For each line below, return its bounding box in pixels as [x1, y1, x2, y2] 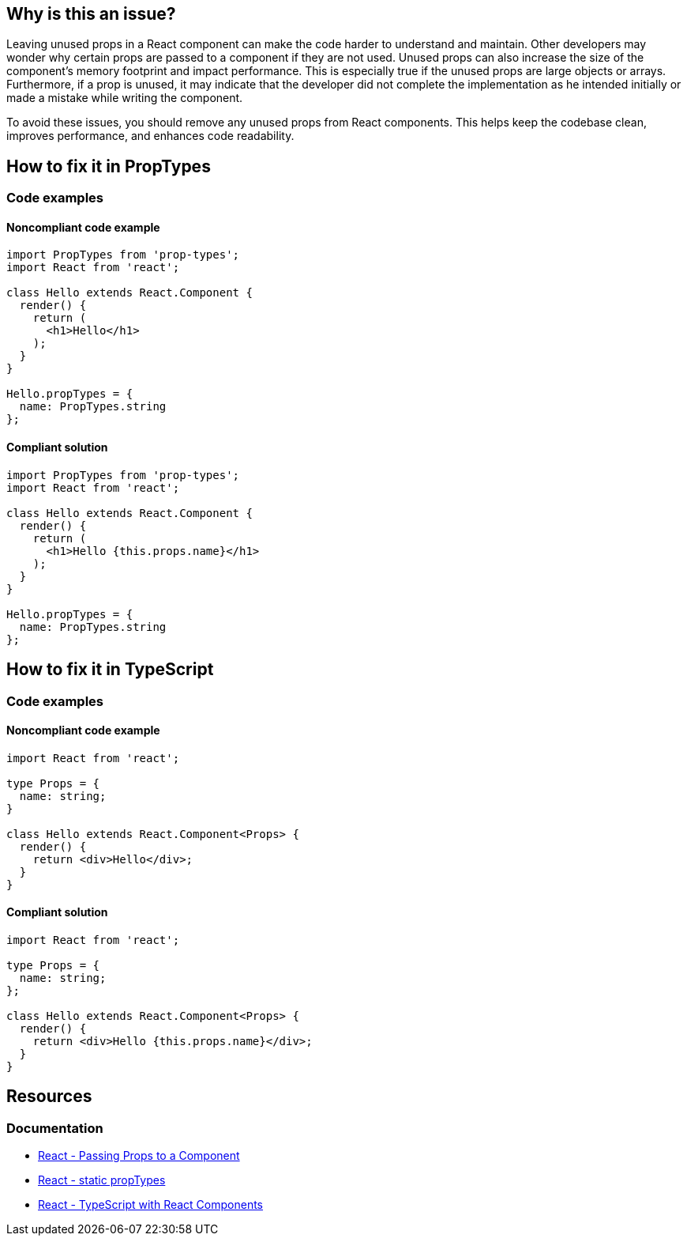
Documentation [6, 1119, 103, 1136]
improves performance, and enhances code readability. [6, 129, 295, 143]
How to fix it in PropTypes [6, 156, 211, 176]
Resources [6, 1086, 92, 1107]
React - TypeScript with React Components [38, 1198, 264, 1212]
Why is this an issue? [6, 4, 176, 24]
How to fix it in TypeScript [6, 659, 214, 680]
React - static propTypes [38, 1173, 166, 1187]
